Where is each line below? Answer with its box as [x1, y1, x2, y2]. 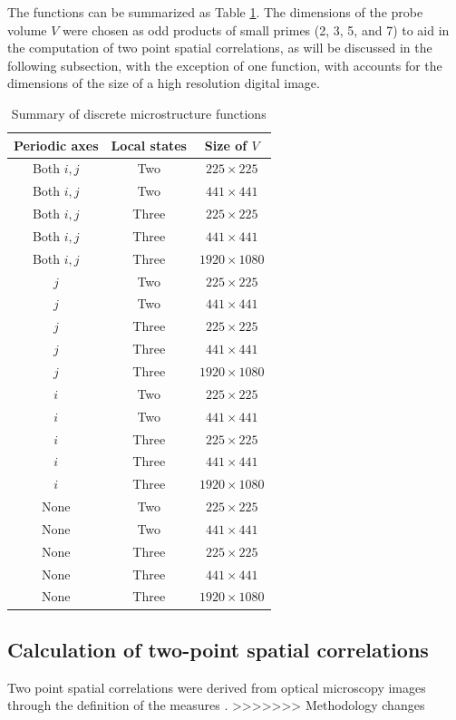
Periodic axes [14, 135, 99, 154]
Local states [111, 135, 187, 154]
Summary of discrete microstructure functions [11, 103, 267, 122]
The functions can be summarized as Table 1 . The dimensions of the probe [7, 3, 423, 21]
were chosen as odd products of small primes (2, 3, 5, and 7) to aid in [63, 20, 450, 39]
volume [7, 20, 47, 39]
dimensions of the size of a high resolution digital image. [7, 73, 320, 92]
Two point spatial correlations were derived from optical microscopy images [7, 677, 426, 696]
